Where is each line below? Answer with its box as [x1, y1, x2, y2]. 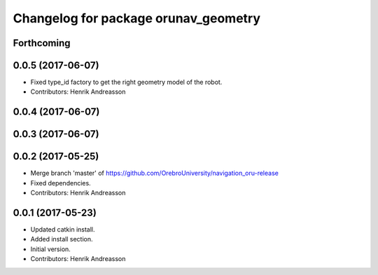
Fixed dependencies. [30, 178, 91, 187]
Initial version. [30, 245, 71, 253]
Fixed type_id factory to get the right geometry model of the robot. [30, 78, 223, 87]
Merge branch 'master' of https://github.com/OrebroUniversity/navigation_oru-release [30, 169, 279, 178]
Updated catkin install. [30, 225, 95, 234]
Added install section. [30, 235, 93, 244]
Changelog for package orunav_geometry [13, 10, 261, 26]
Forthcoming [13, 37, 71, 49]
